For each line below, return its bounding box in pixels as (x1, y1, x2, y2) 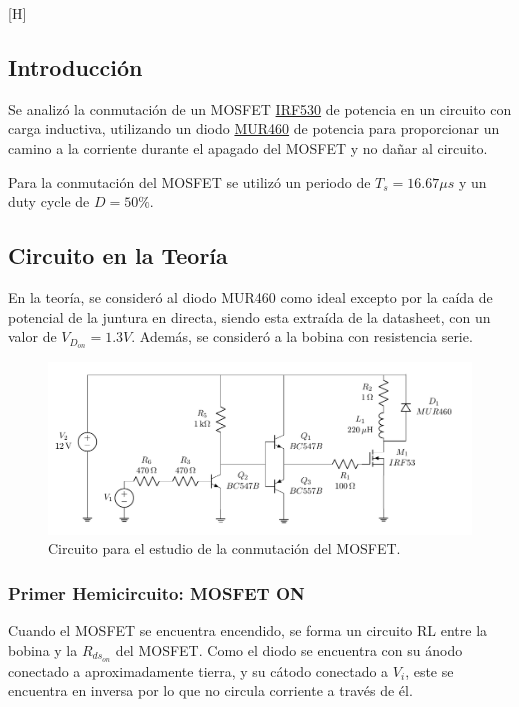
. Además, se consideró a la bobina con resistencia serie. (131, 326, 473, 347)
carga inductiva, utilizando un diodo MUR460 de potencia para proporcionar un (8, 118, 500, 139)
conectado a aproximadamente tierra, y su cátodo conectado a (8, 660, 389, 681)
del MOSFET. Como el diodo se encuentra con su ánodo (115, 639, 463, 660)
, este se (405, 660, 454, 681)
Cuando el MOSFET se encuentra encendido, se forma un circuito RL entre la (8, 620, 488, 641)
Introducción (8, 51, 143, 82)
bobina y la (8, 639, 78, 660)
